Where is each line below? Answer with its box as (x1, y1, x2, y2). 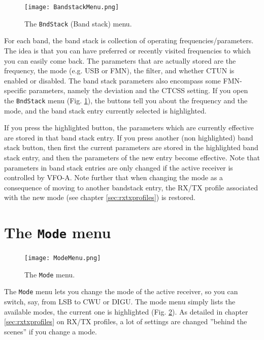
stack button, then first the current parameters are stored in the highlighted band (4, 142, 258, 153)
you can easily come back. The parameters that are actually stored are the (4, 55, 236, 66)
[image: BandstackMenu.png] (24, 4, 119, 11)
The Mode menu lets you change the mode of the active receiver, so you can (4, 286, 238, 297)
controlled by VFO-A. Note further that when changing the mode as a (4, 172, 223, 183)
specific (4, 85, 27, 96)
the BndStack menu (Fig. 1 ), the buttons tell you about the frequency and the (4, 95, 248, 105)
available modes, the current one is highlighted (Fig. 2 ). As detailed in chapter (4, 306, 248, 317)
